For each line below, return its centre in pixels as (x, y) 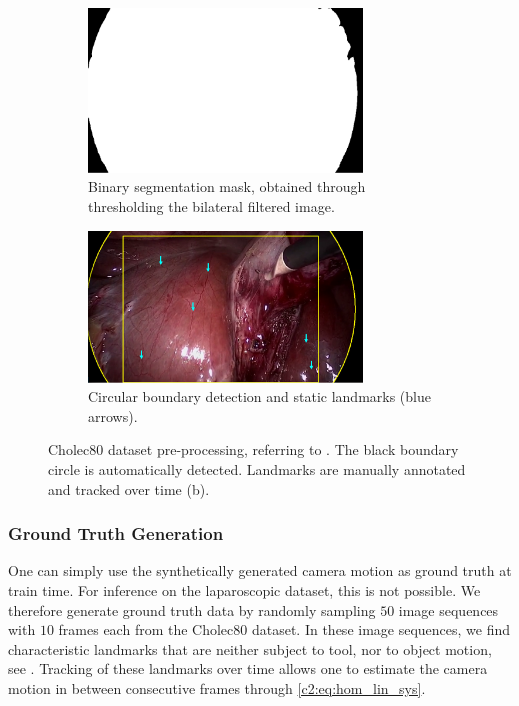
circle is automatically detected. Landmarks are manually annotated (257, 469)
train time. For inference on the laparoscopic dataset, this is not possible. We (244, 590)
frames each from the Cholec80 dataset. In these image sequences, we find (284, 629)
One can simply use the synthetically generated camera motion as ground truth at (260, 570)
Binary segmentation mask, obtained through (227, 186)
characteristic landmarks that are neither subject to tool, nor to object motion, (250, 648)
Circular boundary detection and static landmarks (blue (259, 396)
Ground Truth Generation (116, 533)
